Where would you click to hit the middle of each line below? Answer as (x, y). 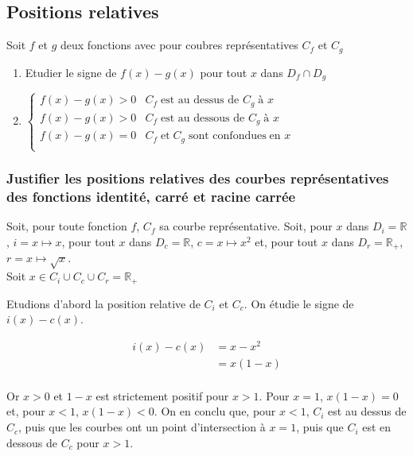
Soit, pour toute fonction (67, 226)
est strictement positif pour (162, 395)
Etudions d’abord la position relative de (103, 303)
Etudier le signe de (71, 72)
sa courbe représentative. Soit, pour (246, 226)
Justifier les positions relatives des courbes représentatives (198, 178)
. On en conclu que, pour (215, 411)
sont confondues (227, 136)
